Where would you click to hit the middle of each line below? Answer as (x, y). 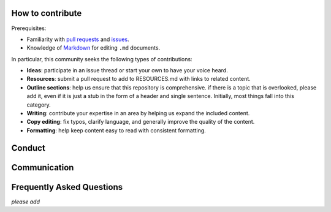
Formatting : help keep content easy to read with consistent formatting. (116, 130)
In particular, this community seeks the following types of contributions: (102, 59)
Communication (43, 168)
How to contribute (47, 13)
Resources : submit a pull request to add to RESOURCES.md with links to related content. (139, 79)
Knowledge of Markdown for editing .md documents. (93, 48)
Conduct (28, 148)
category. (39, 105)
